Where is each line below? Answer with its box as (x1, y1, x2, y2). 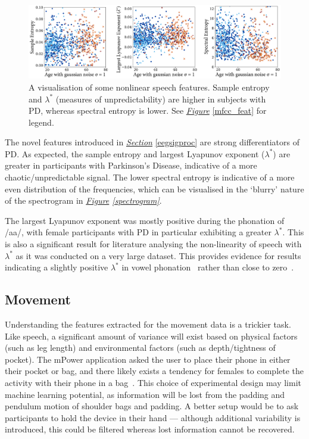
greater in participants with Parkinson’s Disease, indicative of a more (5, 159, 257, 172)
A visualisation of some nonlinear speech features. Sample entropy (29, 80, 270, 93)
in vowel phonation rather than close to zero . (121, 261, 294, 273)
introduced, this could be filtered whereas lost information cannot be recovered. (5, 423, 295, 435)
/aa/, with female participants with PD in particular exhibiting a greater (5, 226, 271, 238)
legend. (29, 116, 54, 128)
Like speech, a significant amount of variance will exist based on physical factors (5, 329, 298, 342)
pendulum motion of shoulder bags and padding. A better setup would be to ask (5, 400, 299, 412)
